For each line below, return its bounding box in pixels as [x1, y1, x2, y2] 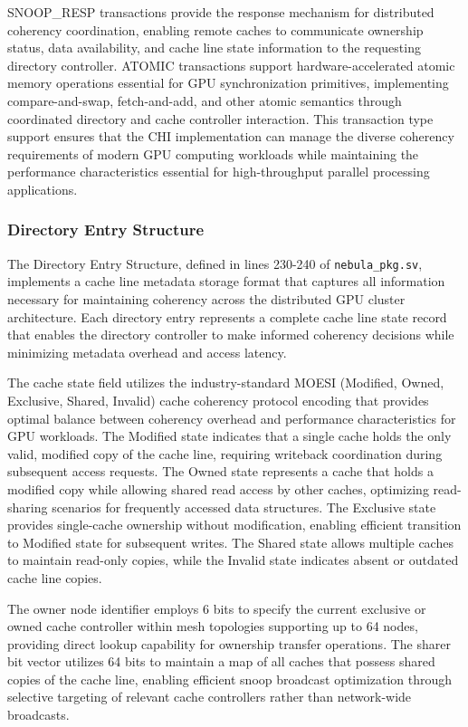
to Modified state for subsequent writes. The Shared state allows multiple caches [7, 532, 454, 551]
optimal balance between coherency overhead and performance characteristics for [7, 408, 456, 427]
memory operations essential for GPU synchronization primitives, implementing [7, 73, 449, 92]
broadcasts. [7, 705, 70, 724]
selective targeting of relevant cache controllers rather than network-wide [7, 687, 412, 706]
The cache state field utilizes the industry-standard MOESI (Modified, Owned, [7, 373, 444, 392]
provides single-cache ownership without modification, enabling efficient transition [7, 515, 462, 534]
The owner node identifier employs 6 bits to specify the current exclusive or [7, 598, 426, 617]
